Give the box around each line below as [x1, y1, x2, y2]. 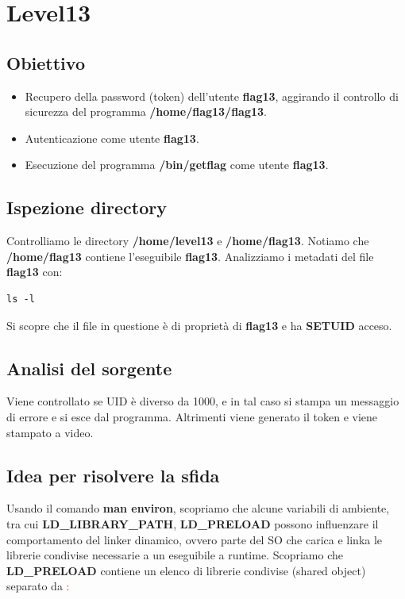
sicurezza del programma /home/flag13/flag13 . [25, 103, 267, 120]
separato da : [6, 578, 70, 594]
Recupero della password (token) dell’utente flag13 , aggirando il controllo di [25, 87, 399, 104]
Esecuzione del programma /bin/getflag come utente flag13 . [25, 156, 329, 173]
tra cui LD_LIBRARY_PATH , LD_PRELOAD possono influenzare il [6, 515, 379, 532]
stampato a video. [6, 424, 94, 440]
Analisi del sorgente [6, 355, 172, 380]
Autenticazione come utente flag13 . [25, 129, 199, 146]
